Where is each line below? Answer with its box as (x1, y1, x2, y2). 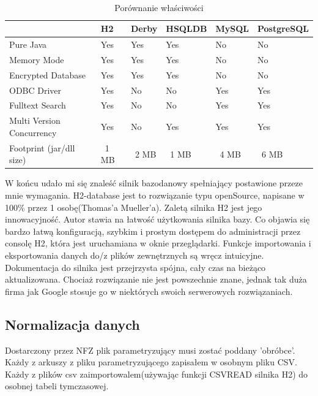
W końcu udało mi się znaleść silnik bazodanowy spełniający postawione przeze (5, 177, 303, 189)
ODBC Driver (9, 83, 62, 96)
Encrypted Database (9, 68, 86, 81)
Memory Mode (9, 53, 64, 66)
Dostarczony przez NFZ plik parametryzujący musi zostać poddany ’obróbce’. (5, 343, 295, 356)
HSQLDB (166, 22, 207, 35)
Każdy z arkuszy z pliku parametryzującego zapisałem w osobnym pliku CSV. (5, 356, 297, 368)
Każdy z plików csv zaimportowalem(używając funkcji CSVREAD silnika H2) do (5, 367, 308, 380)
